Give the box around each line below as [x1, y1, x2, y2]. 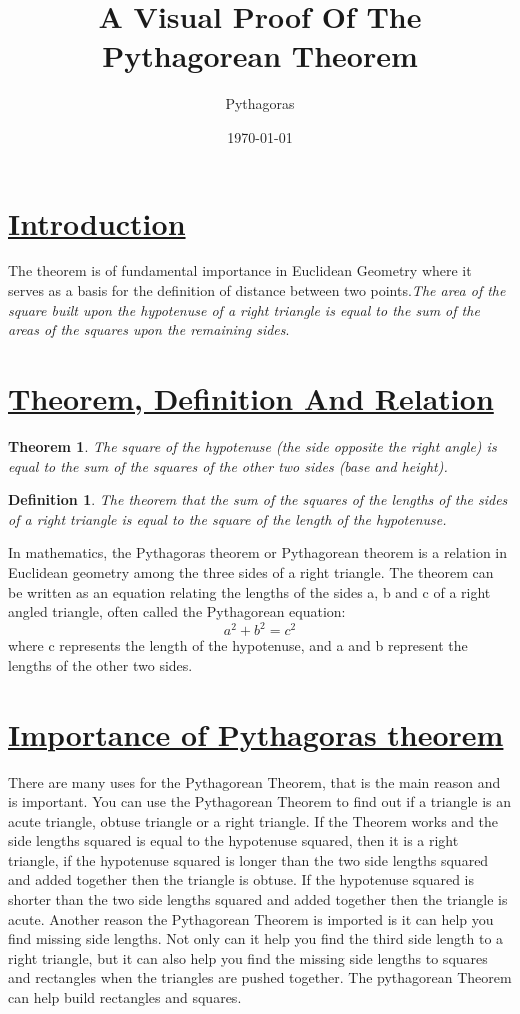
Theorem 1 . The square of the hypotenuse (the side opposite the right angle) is [8, 435, 497, 456]
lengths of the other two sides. [8, 654, 193, 675]
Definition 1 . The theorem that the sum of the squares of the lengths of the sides [8, 489, 508, 510]
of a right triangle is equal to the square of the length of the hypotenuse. [8, 508, 447, 529]
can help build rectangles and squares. [8, 987, 242, 1008]
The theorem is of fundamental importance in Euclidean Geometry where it [8, 260, 472, 281]
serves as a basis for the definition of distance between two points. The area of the [8, 280, 506, 301]
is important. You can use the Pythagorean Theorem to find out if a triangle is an [8, 791, 512, 812]
